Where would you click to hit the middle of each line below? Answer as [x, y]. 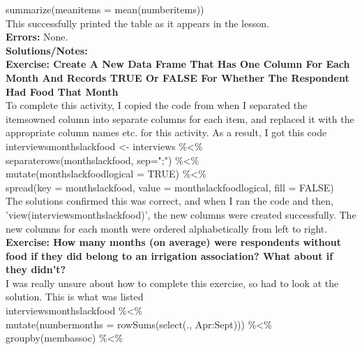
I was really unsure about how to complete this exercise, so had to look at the [172, 283]
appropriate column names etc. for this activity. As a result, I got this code [166, 132]
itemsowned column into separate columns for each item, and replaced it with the [180, 118]
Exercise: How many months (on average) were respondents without [173, 242]
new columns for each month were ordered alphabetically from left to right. [167, 228]
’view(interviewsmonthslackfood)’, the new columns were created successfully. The [181, 214]
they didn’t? [36, 269]
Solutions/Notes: [47, 50]
